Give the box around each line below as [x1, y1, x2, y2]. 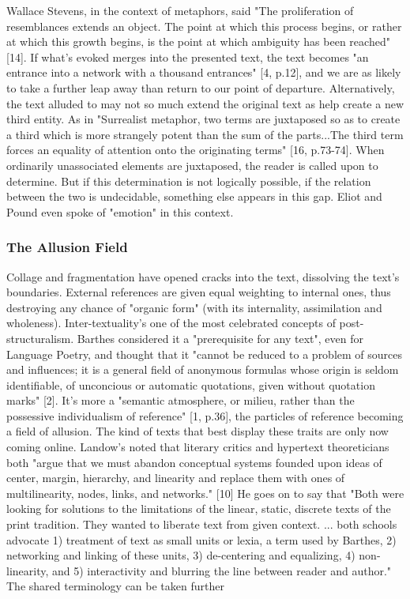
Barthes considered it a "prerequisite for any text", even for [77, 330, 363, 346]
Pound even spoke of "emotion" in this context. [6, 203, 234, 220]
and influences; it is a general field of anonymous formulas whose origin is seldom [6, 361, 399, 378]
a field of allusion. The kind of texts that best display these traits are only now [6, 423, 389, 439]
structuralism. [6, 330, 74, 346]
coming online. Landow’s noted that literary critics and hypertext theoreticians [6, 439, 389, 455]
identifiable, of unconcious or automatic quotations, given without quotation [6, 376, 375, 393]
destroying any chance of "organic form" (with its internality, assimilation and [6, 299, 382, 315]
